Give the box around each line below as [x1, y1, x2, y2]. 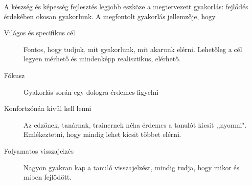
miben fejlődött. [23, 172, 72, 182]
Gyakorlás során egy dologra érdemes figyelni [23, 86, 159, 97]
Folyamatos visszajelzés [4, 145, 74, 156]
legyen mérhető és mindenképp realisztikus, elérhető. [23, 53, 181, 64]
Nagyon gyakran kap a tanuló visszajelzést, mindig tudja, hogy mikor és [23, 162, 240, 172]
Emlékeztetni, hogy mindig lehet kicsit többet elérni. [23, 129, 181, 139]
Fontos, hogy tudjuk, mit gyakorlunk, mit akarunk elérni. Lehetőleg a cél [23, 44, 242, 54]
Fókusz [4, 70, 25, 80]
